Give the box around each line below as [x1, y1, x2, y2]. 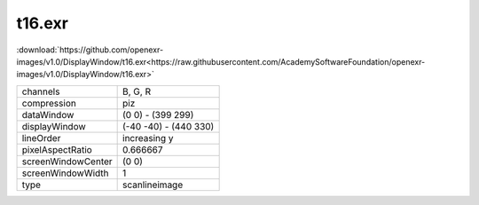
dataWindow [21, 108, 75, 121]
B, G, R [122, 85, 151, 98]
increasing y [122, 131, 174, 144]
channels [21, 85, 60, 98]
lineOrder [21, 131, 61, 144]
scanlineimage [122, 178, 184, 191]
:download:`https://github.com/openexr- [16, 44, 164, 55]
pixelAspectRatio [21, 143, 92, 155]
